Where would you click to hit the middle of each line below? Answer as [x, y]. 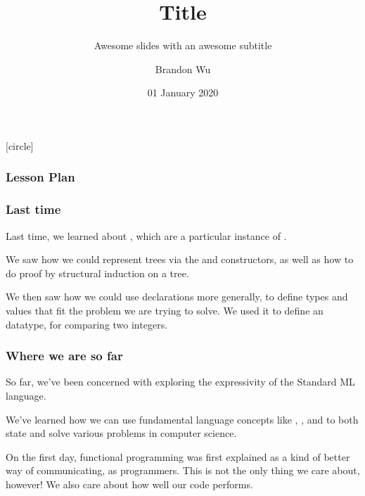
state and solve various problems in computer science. [121, 433]
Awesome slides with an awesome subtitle [183, 45]
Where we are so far [64, 356]
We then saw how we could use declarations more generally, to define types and [177, 297]
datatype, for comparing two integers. [87, 324]
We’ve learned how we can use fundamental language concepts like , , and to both [182, 419]
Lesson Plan [40, 177]
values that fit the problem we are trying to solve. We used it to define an [165, 310]
